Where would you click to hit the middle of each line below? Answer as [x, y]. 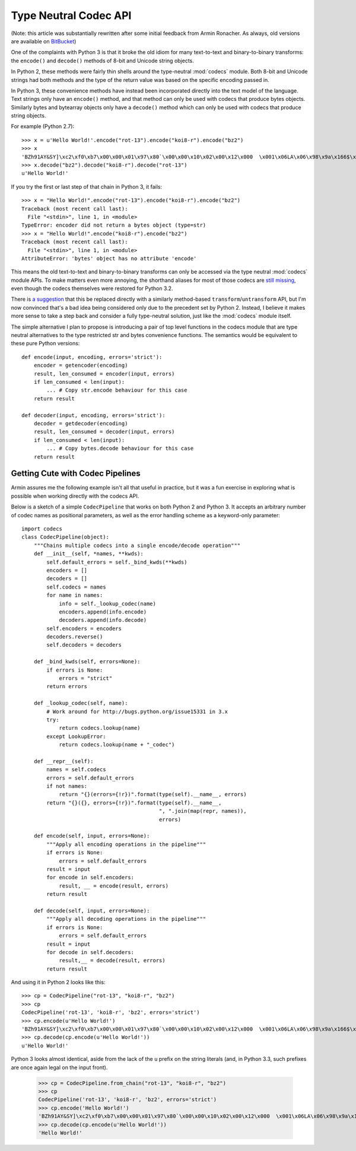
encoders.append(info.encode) [103, 612]
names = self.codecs [76, 770]
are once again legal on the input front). [59, 1067]
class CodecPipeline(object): [66, 537]
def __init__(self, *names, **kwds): [88, 554]
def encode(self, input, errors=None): [92, 836]
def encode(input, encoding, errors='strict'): [92, 357]
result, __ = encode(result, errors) [114, 886]
